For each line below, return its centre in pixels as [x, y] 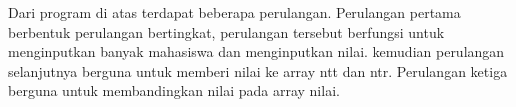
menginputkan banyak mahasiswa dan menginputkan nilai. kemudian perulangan [256, 51]
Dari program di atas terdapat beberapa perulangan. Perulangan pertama [234, 12]
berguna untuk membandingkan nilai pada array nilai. [174, 90]
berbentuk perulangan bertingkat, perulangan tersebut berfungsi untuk [226, 31]
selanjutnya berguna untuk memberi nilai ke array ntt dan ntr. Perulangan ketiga [258, 70]
